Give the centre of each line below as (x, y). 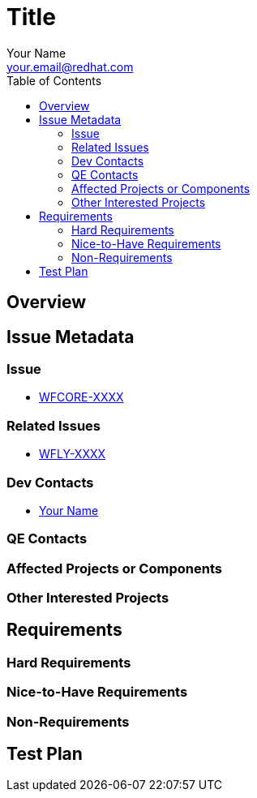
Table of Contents (54, 80)
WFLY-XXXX (73, 454)
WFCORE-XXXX (81, 397)
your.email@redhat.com (70, 66)
